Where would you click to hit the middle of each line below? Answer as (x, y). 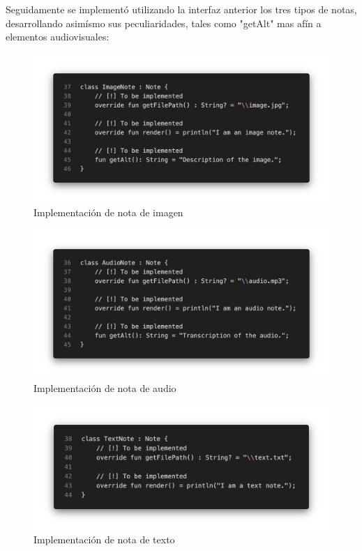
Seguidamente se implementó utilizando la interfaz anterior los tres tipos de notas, (181, 9)
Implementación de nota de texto (104, 539)
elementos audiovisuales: (58, 37)
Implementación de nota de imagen (108, 212)
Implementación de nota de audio (105, 387)
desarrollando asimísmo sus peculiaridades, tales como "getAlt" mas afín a (164, 23)
